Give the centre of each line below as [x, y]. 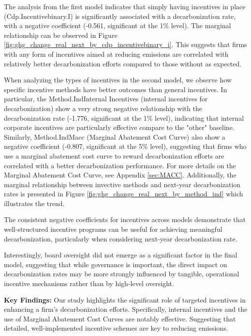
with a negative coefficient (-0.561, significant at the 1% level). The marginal [118, 25]
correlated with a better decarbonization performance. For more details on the [120, 165]
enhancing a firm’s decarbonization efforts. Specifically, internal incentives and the [126, 309]
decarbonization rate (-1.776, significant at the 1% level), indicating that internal [124, 118]
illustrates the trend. [34, 203]
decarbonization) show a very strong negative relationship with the [103, 108]
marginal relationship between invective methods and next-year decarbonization [122, 184]
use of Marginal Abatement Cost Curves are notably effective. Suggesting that [120, 318]
